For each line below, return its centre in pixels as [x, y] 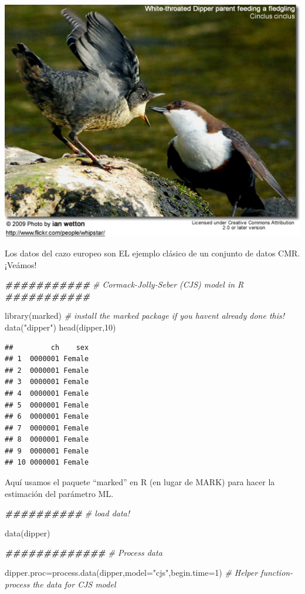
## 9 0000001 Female [47, 451]
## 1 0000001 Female [47, 359]
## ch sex [47, 347]
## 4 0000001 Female [47, 393]
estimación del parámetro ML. [59, 493]
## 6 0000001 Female [47, 417]
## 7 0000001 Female [47, 428]
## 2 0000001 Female [47, 370]
